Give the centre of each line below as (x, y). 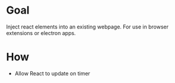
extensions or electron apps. (41, 33)
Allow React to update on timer (52, 73)
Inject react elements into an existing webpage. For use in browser (87, 27)
